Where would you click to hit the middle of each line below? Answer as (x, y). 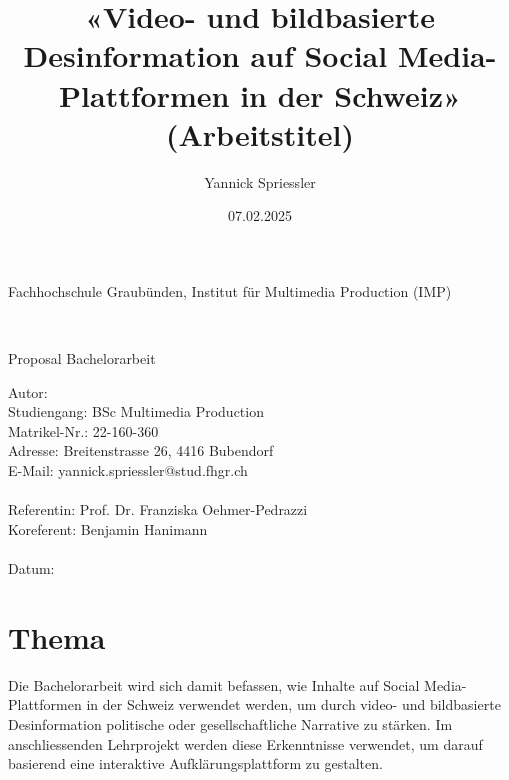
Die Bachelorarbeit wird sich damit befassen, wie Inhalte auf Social (214, 684)
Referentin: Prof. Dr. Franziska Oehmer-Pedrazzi (158, 509)
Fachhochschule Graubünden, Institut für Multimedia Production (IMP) (230, 290)
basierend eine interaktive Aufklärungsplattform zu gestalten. (195, 763)
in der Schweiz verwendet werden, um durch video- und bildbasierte (293, 704)
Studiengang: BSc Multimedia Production (136, 411)
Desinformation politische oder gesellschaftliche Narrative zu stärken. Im (230, 723)
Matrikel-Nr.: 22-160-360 (83, 430)
